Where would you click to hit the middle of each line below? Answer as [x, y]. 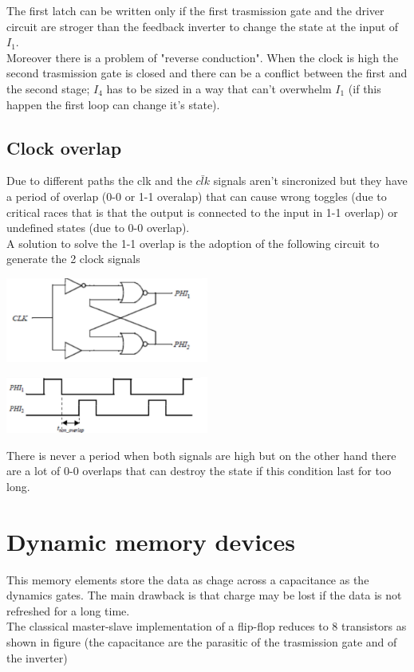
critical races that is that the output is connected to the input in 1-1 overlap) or [202, 212]
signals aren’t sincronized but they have [310, 181]
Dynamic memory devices [151, 541]
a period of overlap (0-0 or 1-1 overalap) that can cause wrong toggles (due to [197, 196]
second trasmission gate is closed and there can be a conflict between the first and [207, 73]
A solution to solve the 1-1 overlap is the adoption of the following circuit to [193, 243]
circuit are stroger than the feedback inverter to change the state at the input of [203, 26]
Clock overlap [64, 147]
